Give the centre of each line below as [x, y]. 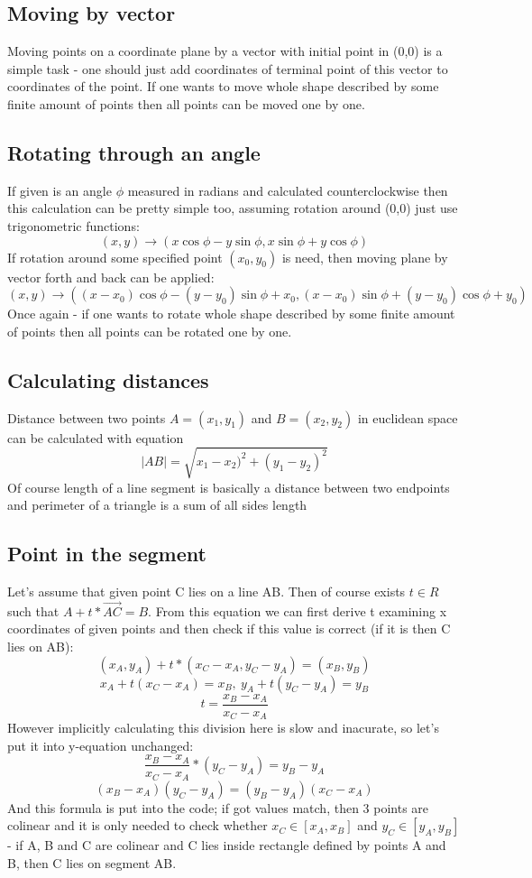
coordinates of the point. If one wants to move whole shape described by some [223, 86]
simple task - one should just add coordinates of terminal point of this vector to [228, 68]
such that [33, 610]
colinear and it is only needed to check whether [138, 825]
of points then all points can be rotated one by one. [150, 331]
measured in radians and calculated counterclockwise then [288, 190]
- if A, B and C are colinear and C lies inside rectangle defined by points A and [227, 845]
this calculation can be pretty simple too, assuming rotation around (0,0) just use [233, 208]
